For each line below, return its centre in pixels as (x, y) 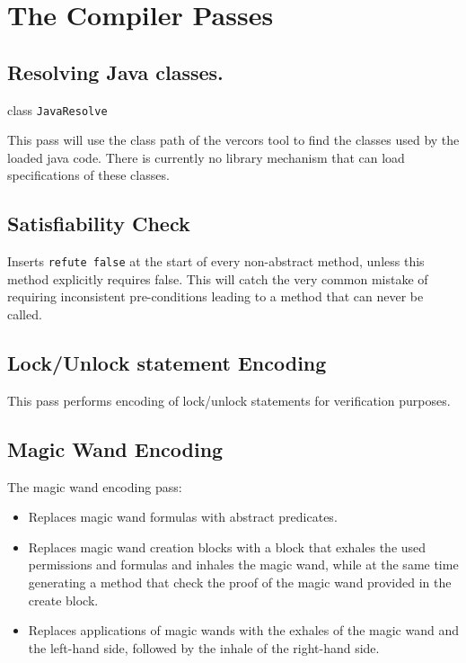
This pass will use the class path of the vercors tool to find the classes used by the (233, 140)
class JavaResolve (57, 109)
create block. (63, 600)
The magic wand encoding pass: (95, 486)
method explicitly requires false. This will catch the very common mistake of (218, 278)
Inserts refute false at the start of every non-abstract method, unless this (216, 261)
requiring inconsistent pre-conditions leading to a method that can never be (215, 296)
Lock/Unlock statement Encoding (167, 363)
